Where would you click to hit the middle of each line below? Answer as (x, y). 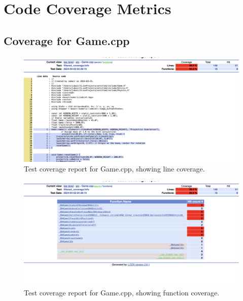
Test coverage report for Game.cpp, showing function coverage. (122, 293)
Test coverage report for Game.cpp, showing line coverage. (114, 169)
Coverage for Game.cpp (67, 40)
